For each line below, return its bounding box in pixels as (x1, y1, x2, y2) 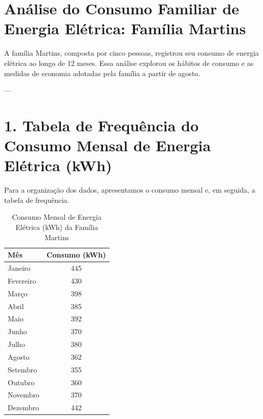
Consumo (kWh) (46, 249, 106, 260)
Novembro (8, 389, 39, 400)
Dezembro (8, 402, 39, 413)
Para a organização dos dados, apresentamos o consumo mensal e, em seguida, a (4, 184, 255, 195)
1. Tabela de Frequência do (4, 114, 199, 135)
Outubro (8, 377, 35, 387)
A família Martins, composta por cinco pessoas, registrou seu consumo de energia (4, 48, 259, 58)
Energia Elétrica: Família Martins (4, 18, 246, 39)
